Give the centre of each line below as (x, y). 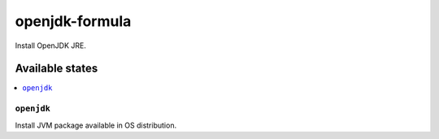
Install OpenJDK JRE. (51, 46)
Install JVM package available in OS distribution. (96, 125)
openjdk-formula (73, 21)
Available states (57, 69)
